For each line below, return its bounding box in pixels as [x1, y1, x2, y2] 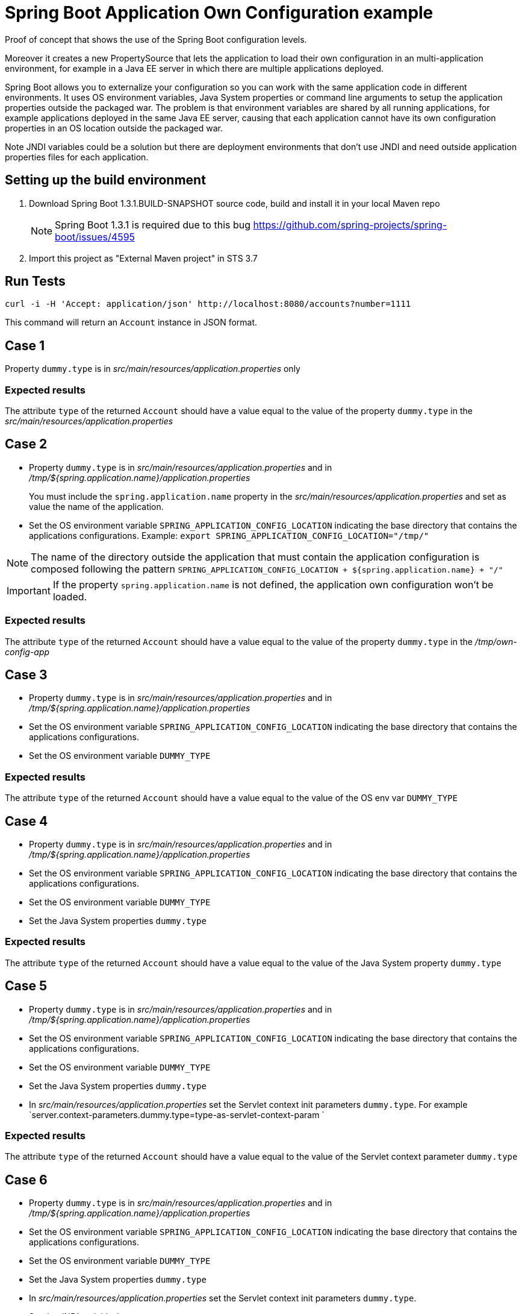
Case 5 [5, 978, 48, 994]
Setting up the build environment [5, 172, 206, 188]
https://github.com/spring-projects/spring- [253, 218, 447, 231]
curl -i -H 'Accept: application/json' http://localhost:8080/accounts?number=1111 [5, 299, 411, 309]
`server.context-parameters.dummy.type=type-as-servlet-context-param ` [29, 1109, 325, 1120]
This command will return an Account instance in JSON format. [5, 317, 258, 328]
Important [7, 584, 51, 597]
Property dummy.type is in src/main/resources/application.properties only [5, 363, 300, 374]
